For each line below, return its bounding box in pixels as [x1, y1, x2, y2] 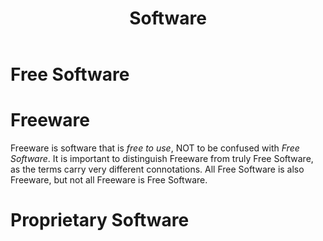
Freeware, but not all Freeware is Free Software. [10, 174, 208, 186]
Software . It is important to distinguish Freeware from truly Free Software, [10, 153, 314, 165]
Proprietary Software [10, 209, 190, 232]
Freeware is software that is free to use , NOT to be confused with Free [10, 142, 300, 154]
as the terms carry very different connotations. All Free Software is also [10, 163, 305, 176]
